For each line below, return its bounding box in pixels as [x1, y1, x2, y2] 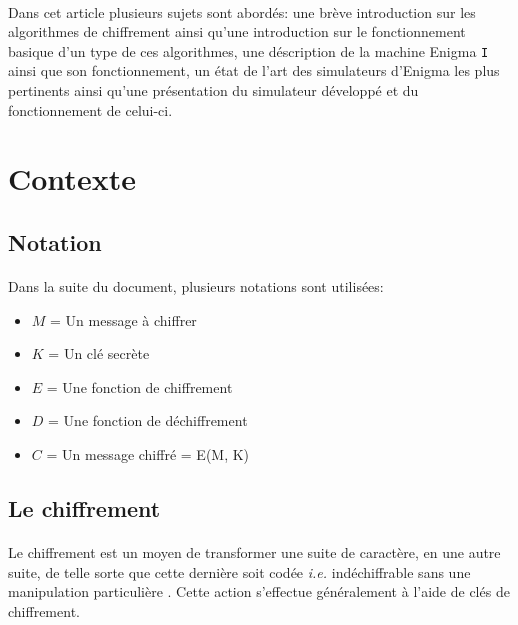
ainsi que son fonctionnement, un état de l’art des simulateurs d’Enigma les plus [8, 60, 500, 81]
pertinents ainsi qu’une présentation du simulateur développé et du [8, 80, 419, 101]
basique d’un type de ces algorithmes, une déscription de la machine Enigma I [8, 40, 489, 61]
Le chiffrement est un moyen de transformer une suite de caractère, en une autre [8, 541, 501, 562]
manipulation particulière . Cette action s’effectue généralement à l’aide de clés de [8, 581, 510, 602]
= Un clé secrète [48, 343, 150, 364]
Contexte [8, 158, 136, 199]
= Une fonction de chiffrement [46, 376, 233, 397]
